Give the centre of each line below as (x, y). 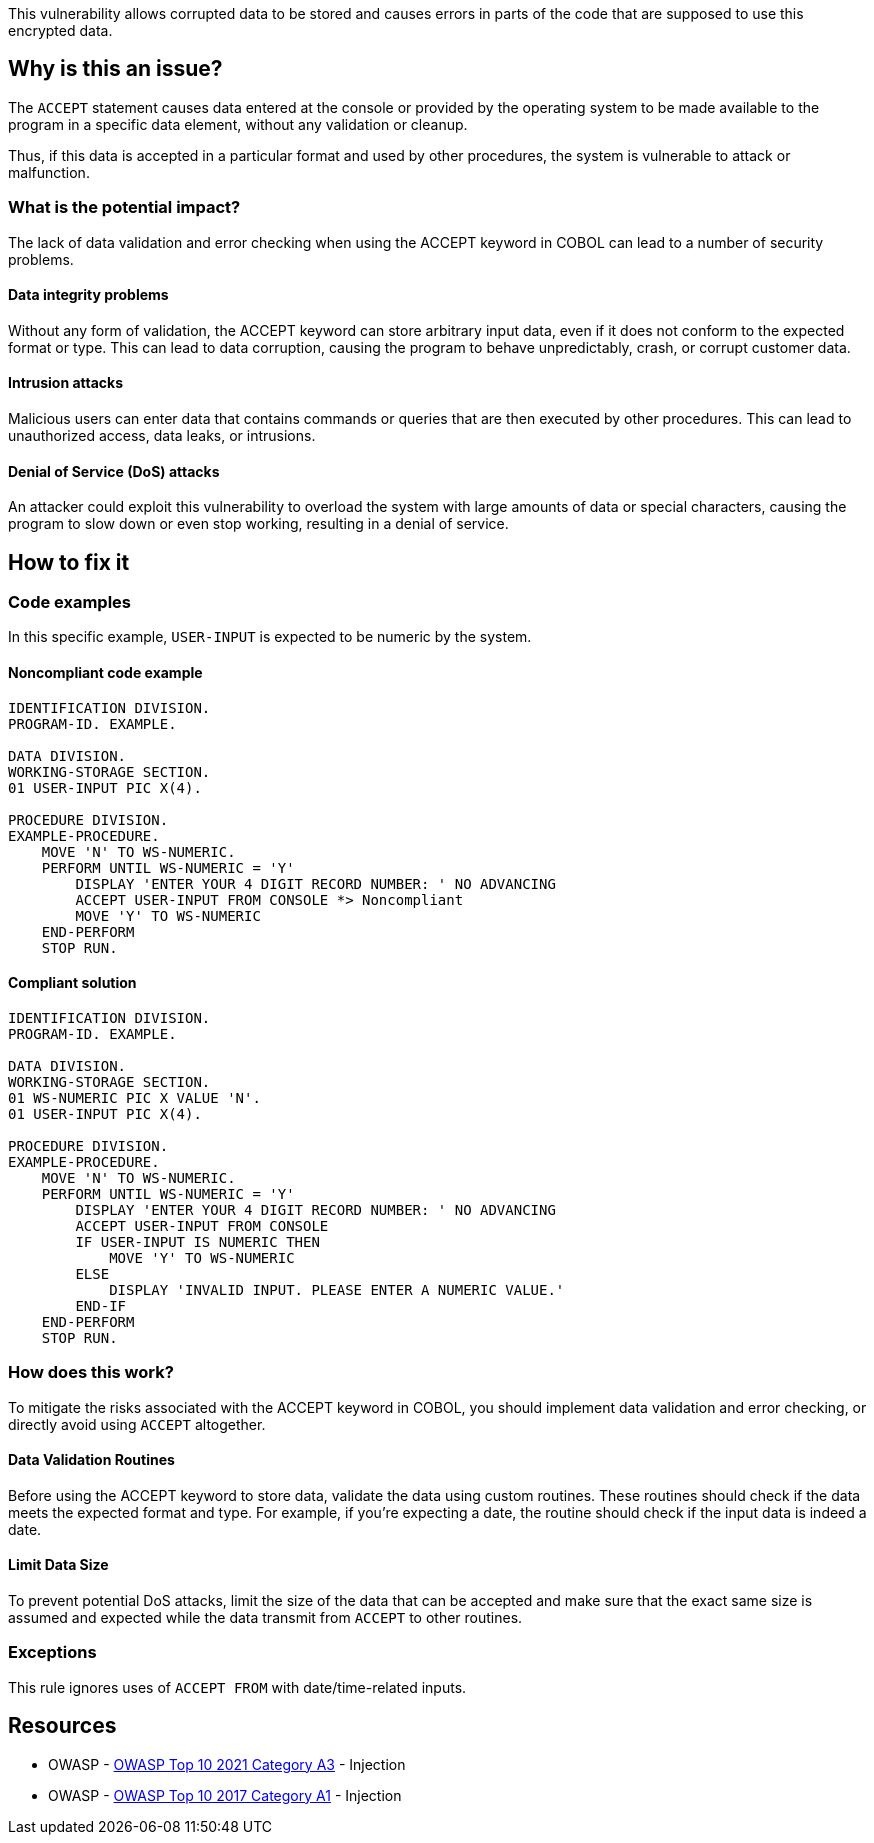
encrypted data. (60, 30)
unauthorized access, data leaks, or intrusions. (162, 436)
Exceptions (52, 1652)
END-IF (101, 1305)
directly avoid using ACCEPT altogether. (137, 1424)
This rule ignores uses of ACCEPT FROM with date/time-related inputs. (237, 1687)
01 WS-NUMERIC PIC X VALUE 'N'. (134, 1097)
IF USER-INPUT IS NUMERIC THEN (197, 1241)
